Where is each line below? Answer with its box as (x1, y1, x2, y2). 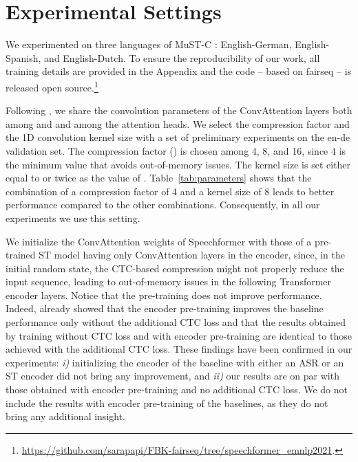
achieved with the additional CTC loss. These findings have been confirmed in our (6, 342, 352, 356)
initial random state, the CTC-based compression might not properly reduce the (6, 261, 344, 275)
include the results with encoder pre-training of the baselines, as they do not (6, 395, 328, 410)
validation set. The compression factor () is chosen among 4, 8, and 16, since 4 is (6, 143, 346, 157)
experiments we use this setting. (6, 210, 140, 225)
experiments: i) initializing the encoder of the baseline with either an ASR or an (6, 355, 344, 369)
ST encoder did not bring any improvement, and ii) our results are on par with (6, 368, 339, 383)
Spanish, (6, 50, 41, 65)
